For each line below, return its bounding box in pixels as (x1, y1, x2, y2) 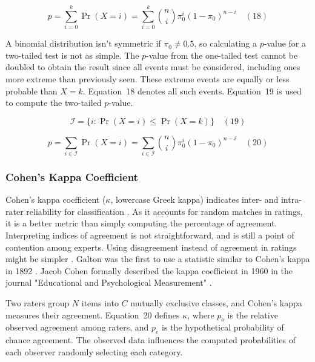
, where (187, 308, 214, 321)
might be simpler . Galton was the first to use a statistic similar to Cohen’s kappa (5, 252, 310, 265)
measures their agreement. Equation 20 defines (5, 308, 180, 321)
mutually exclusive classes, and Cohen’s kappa (130, 296, 302, 309)
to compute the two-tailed (5, 96, 102, 109)
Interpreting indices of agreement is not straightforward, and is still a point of (5, 229, 294, 242)
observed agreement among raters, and (5, 321, 149, 334)
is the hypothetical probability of (162, 321, 284, 334)
